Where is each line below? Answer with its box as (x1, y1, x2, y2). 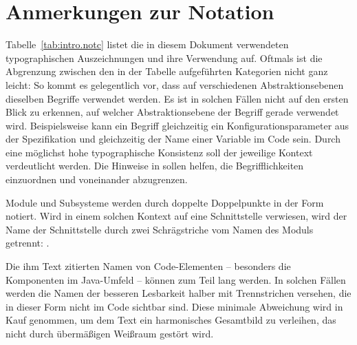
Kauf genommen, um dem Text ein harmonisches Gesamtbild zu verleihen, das (6, 313, 336, 327)
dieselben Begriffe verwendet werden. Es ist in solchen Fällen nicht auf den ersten (6, 91, 349, 105)
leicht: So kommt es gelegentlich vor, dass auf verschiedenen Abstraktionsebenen (6, 77, 344, 92)
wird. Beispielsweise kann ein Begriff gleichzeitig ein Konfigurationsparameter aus (6, 118, 349, 132)
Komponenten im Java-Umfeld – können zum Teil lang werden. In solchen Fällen (6, 272, 346, 286)
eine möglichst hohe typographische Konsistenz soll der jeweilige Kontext (6, 145, 313, 159)
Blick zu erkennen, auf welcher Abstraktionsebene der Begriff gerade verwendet (6, 105, 339, 119)
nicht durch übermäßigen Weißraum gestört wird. (6, 326, 214, 340)
